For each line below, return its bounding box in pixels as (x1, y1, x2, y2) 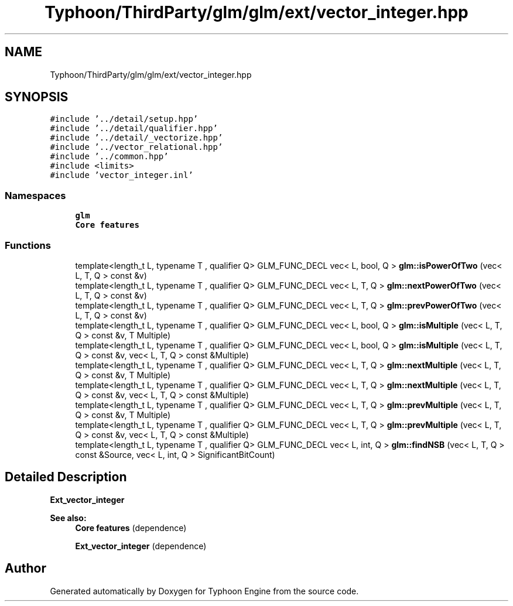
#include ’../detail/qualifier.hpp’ (50, 124, 218, 133)
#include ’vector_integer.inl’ (50, 170, 193, 180)
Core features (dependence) (75, 522, 187, 533)
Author (5, 561, 46, 576)
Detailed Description (5, 470, 127, 485)
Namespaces (5, 189, 66, 201)
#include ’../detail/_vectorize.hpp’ (50, 133, 223, 143)
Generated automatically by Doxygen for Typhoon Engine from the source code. (50, 586, 359, 596)
